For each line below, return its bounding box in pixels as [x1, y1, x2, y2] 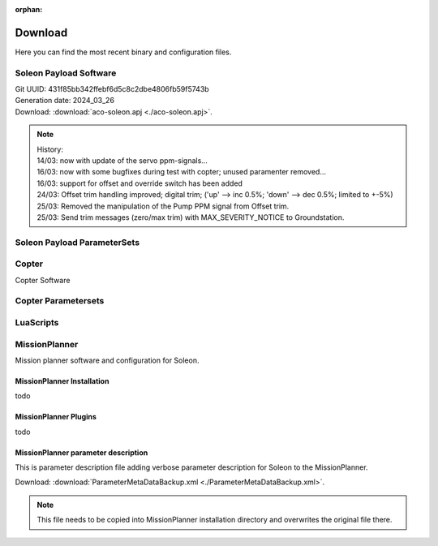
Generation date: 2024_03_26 [15, 96, 115, 105]
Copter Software [15, 275, 71, 285]
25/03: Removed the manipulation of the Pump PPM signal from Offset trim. [36, 201, 290, 211]
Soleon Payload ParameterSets [15, 236, 140, 247]
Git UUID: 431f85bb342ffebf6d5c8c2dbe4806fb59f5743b [15, 84, 210, 94]
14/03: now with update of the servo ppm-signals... [36, 156, 208, 166]
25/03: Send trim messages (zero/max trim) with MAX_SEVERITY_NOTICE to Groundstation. [36, 212, 345, 222]
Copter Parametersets [15, 295, 105, 307]
